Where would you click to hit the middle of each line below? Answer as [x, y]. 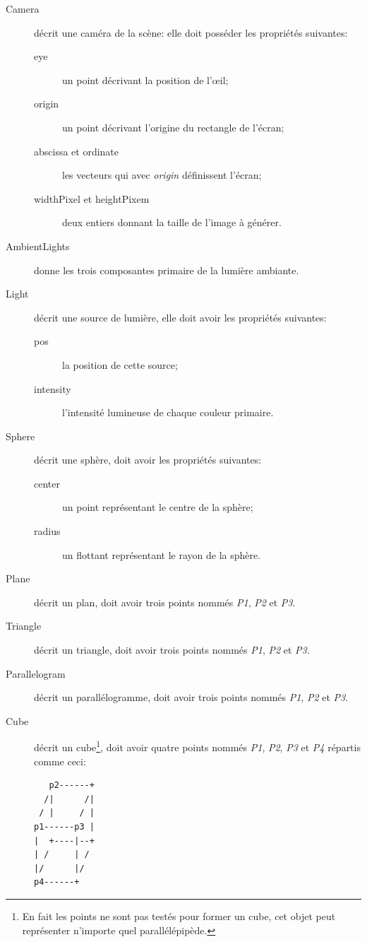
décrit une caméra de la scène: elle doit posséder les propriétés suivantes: [191, 32]
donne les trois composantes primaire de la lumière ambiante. [167, 270]
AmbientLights [38, 246]
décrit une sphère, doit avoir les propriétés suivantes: [148, 460]
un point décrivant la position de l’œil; [145, 80]
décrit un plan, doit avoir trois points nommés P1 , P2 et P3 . [165, 602]
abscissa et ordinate [77, 151]
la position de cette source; [120, 364]
